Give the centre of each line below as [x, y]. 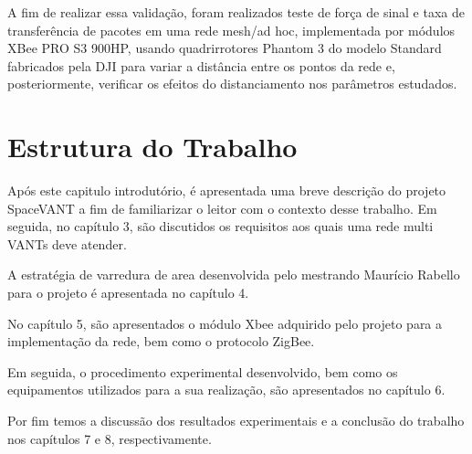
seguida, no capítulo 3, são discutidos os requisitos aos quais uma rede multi [220, 226]
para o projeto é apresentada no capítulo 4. [128, 293]
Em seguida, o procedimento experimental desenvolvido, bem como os [203, 371]
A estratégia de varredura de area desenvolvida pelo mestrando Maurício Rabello [234, 275]
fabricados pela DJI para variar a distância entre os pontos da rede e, [201, 65]
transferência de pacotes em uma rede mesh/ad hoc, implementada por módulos [231, 30]
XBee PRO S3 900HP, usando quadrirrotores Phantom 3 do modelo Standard [225, 48]
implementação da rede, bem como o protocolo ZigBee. [161, 341]
